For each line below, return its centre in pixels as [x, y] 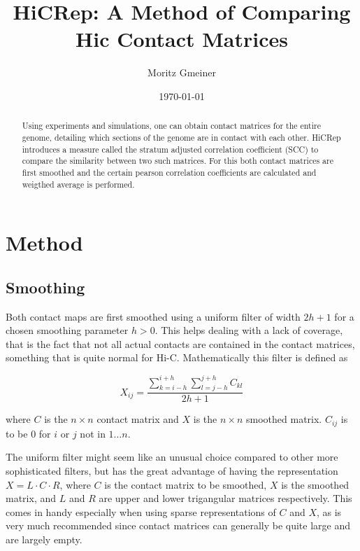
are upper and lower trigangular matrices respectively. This [225, 498]
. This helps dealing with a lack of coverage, [249, 330]
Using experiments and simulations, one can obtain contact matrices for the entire [171, 126]
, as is [329, 511]
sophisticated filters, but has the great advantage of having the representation [172, 470]
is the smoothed [315, 484]
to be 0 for [28, 433]
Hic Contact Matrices [182, 39]
